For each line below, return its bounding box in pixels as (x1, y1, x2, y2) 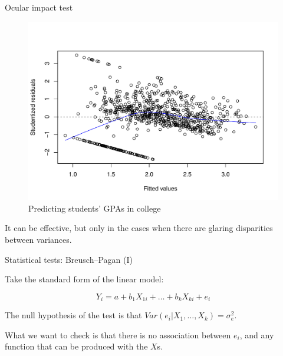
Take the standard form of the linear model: (5, 273, 164, 285)
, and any (239, 328, 274, 341)
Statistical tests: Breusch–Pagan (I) (5, 253, 133, 265)
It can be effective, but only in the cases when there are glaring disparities (5, 222, 273, 234)
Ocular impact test (5, 1, 73, 13)
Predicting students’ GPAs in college (28, 202, 161, 214)
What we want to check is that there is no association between (5, 328, 231, 341)
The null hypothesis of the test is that (5, 309, 142, 321)
